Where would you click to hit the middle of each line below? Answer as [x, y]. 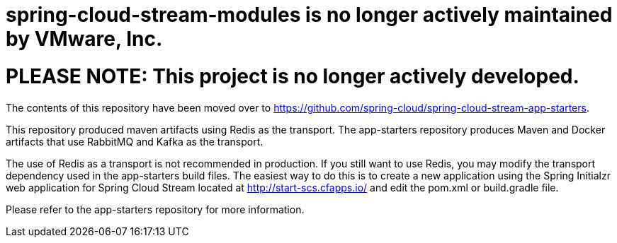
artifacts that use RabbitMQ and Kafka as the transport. [135, 141]
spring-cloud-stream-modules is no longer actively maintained [309, 15]
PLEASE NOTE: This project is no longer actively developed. [293, 76]
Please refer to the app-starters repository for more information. [155, 209]
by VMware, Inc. [84, 39]
